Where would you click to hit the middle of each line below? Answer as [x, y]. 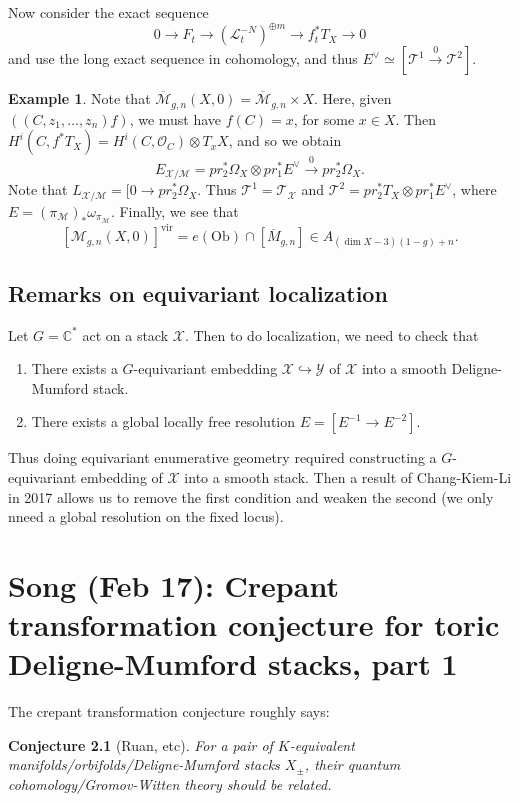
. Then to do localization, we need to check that [331, 334]
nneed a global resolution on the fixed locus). [146, 516]
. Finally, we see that [174, 210]
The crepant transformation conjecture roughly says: [169, 711]
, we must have [175, 118]
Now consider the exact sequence [108, 12]
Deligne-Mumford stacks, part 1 [233, 663]
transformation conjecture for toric [254, 624]
